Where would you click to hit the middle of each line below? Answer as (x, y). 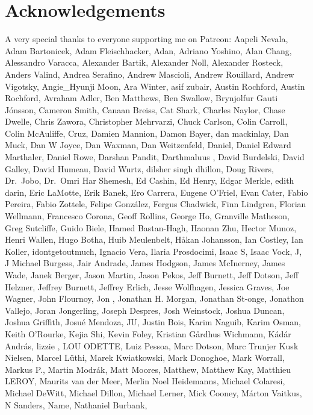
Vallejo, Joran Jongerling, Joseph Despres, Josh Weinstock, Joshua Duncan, (145, 310)
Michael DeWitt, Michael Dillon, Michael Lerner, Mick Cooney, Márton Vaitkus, (153, 392)
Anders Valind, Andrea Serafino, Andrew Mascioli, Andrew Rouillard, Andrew (150, 74)
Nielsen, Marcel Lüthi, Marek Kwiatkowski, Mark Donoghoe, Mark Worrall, (145, 357)
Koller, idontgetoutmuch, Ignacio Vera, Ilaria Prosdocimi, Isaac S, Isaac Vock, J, (153, 251)
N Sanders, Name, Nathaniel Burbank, (76, 404)
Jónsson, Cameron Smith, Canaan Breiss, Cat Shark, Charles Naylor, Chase (145, 109)
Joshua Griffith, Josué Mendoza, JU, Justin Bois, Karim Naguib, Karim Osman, (153, 322)
